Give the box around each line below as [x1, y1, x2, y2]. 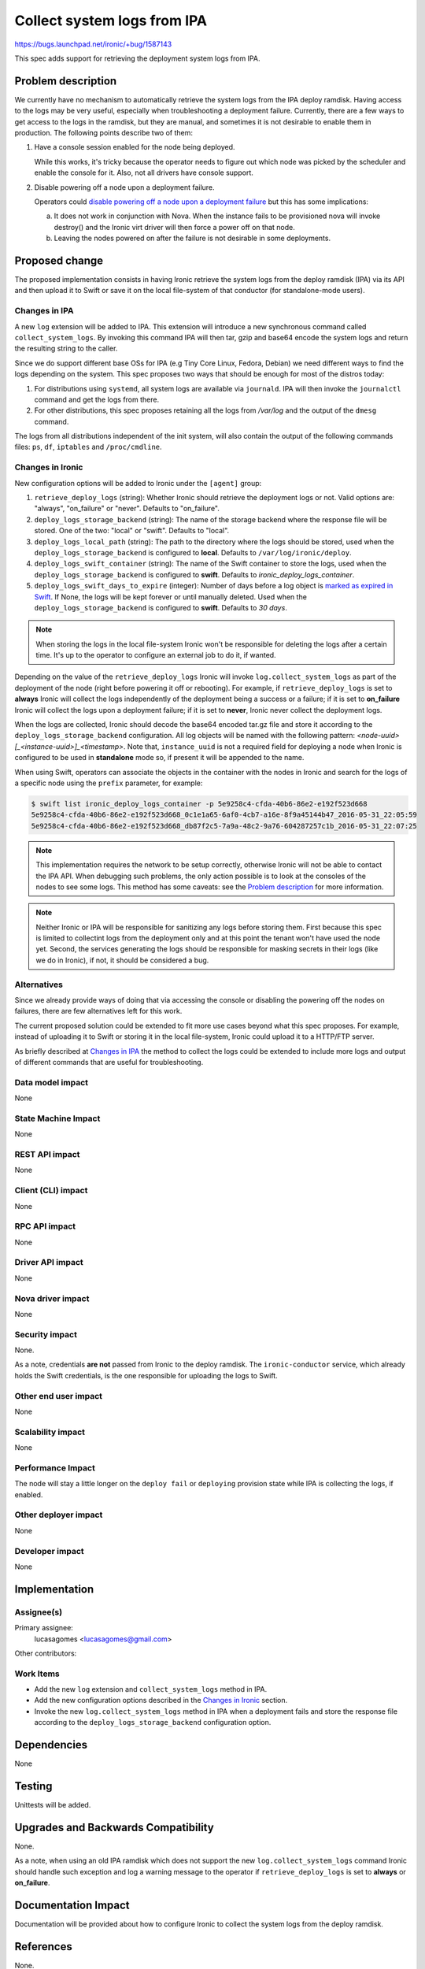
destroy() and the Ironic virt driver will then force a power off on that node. [54, 222, 295, 232]
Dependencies [14, 1738, 88, 1752]
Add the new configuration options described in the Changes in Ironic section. [34, 1696, 288, 1705]
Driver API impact [14, 1257, 84, 1268]
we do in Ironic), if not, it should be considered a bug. [35, 955, 209, 965]
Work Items [14, 1668, 60, 1679]
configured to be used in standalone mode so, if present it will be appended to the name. [14, 753, 305, 762]
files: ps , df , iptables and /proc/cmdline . [14, 442, 162, 452]
